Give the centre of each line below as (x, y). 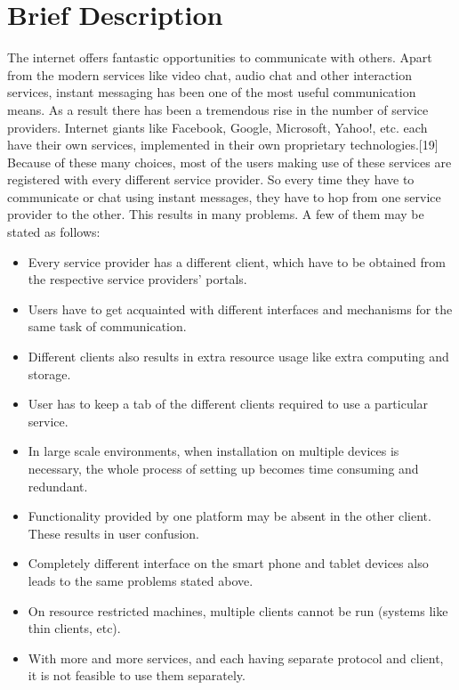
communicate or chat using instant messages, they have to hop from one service (224, 196)
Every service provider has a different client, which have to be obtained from (237, 261)
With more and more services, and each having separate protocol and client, (236, 658)
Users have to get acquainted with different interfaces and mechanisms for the (240, 308)
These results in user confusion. (113, 533)
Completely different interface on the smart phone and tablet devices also (228, 563)
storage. (49, 373)
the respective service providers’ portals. (137, 279)
